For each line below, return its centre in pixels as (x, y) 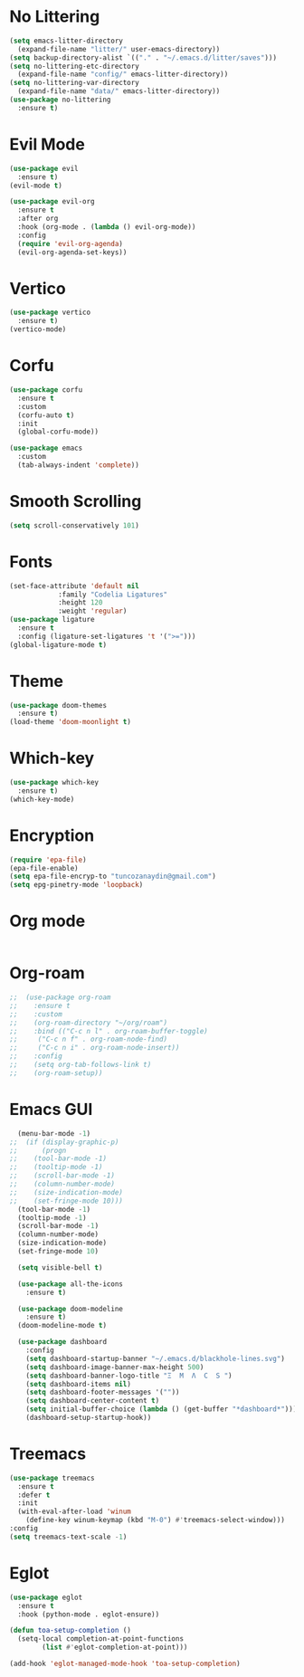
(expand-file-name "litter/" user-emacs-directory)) (119, 49)
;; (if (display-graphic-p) (64, 1142)
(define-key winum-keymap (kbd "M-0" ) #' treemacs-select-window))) (155, 1520)
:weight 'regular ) (92, 611)
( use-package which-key (54, 783)
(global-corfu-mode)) (58, 432)
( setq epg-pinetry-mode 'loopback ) (76, 885)
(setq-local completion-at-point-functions (100, 1639)
